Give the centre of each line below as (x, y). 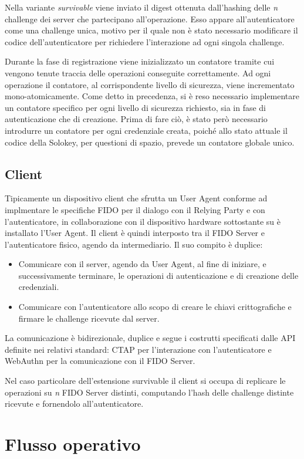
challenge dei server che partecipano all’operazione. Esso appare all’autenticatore (150, 18)
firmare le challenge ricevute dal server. (89, 318)
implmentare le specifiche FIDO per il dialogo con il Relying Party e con (135, 209)
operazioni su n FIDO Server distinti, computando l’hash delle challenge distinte (149, 392)
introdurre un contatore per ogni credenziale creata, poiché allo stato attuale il (146, 130)
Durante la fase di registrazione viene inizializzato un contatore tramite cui (140, 61)
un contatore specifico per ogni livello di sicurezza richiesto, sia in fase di (136, 107)
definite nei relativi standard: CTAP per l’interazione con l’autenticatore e (138, 349)
